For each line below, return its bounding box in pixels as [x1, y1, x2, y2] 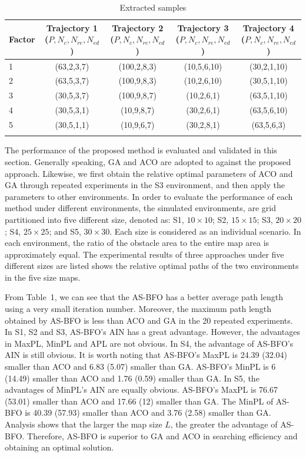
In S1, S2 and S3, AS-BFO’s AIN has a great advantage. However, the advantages [5, 326, 300, 338]
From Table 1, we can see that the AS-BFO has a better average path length [5, 291, 283, 303]
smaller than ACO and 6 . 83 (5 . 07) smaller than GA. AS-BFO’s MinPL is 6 [5, 360, 276, 373]
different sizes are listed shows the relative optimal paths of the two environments [5, 259, 299, 272]
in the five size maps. [5, 271, 81, 283]
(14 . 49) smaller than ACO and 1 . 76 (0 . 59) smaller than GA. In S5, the [5, 371, 260, 384]
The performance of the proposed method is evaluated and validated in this [5, 144, 277, 156]
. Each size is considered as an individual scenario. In [109, 225, 301, 237]
